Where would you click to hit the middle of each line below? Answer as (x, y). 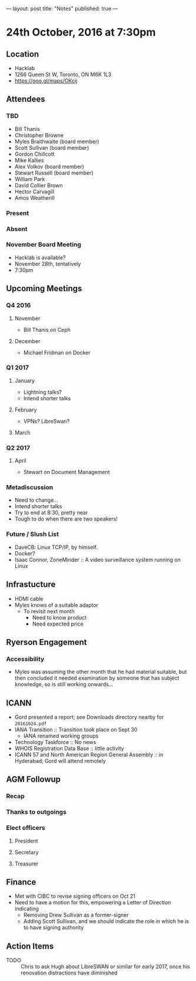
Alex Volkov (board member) (49, 166)
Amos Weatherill (34, 197)
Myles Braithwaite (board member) (57, 141)
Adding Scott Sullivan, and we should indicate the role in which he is (106, 921)
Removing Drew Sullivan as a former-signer (76, 915)
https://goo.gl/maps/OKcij (46, 81)
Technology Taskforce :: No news (55, 742)
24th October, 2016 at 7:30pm (81, 32)
